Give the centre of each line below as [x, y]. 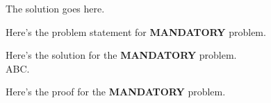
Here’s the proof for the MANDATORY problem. [116, 92]
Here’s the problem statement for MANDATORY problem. [136, 31]
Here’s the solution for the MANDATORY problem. [121, 55]
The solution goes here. [55, 8]
